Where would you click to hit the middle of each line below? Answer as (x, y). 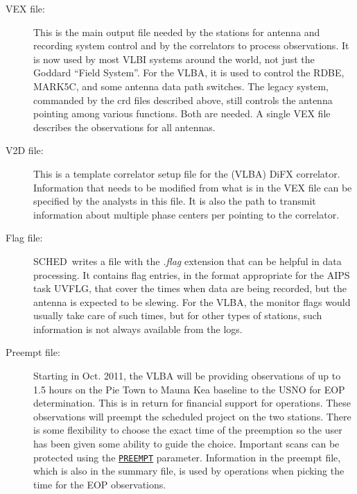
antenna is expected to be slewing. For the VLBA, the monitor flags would (192, 301)
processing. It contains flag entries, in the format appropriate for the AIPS (192, 274)
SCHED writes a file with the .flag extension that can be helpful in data (188, 261)
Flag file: (24, 238)
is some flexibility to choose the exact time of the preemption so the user (188, 430)
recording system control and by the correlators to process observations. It (191, 45)
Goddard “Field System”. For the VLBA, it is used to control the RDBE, (189, 73)
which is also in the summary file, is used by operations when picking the (189, 471)
